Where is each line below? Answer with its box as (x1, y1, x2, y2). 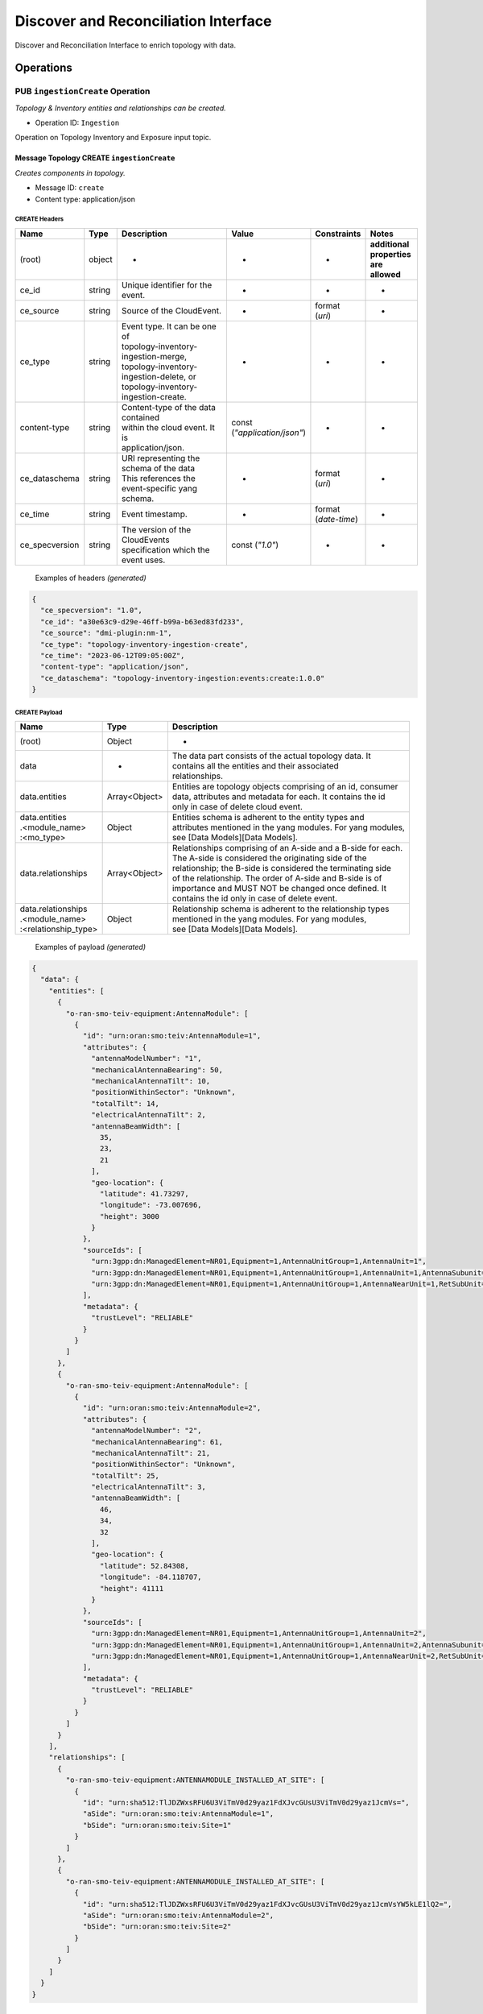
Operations (14, 61, 72, 75)
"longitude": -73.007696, (99, 1200, 202, 1210)
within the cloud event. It (121, 422, 215, 433)
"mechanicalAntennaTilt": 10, (91, 1076, 211, 1085)
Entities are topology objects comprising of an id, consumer (171, 781, 398, 793)
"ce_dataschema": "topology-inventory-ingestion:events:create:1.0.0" (40, 673, 325, 682)
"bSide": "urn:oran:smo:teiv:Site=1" (82, 1821, 232, 1830)
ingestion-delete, (121, 371, 187, 383)
